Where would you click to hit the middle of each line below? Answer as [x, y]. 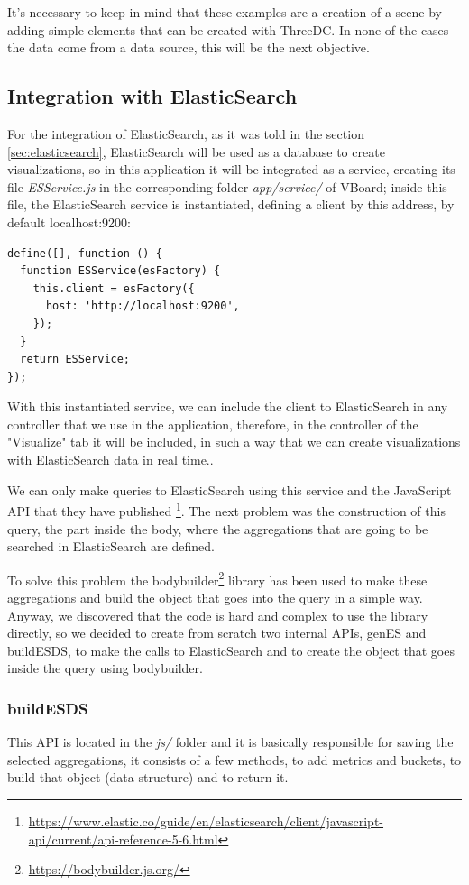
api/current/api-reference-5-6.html [123, 839]
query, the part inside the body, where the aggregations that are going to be [218, 528]
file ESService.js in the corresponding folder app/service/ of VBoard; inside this [227, 186]
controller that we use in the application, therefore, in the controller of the [213, 424]
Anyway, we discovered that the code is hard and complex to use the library [218, 615]
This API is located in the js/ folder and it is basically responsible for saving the [230, 742]
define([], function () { [85, 253]
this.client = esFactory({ [114, 288]
